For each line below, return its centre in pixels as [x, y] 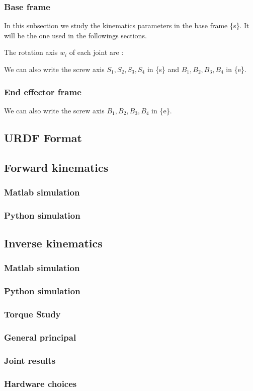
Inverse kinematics [53, 243]
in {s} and [163, 69]
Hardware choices [40, 383]
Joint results [30, 360]
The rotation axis [31, 52]
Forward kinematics [56, 167]
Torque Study [32, 314]
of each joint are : [96, 52]
